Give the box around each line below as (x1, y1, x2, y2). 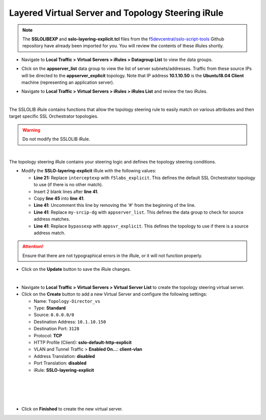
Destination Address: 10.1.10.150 (33, 319, 106, 324)
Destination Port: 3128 (33, 325, 80, 332)
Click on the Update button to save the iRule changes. (21, 266, 132, 272)
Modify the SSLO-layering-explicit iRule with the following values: (21, 168, 157, 174)
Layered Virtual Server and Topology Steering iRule (9, 7, 224, 18)
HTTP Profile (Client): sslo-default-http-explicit (33, 340, 132, 345)
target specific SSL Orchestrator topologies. (9, 113, 99, 119)
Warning (22, 127, 40, 133)
